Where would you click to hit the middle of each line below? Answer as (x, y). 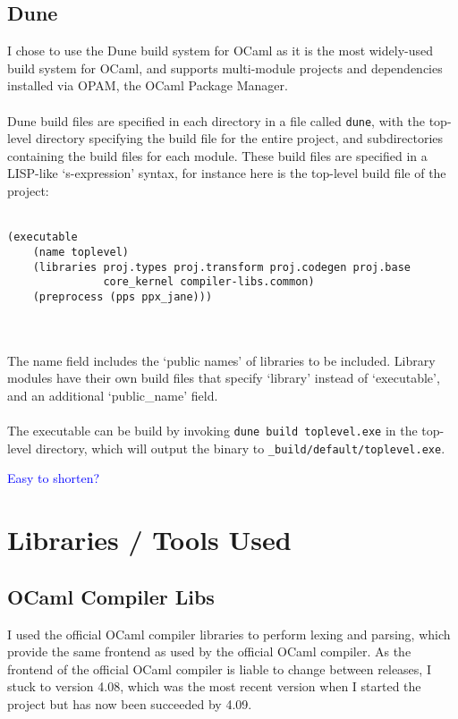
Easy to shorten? (54, 478)
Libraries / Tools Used (149, 540)
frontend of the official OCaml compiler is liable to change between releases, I (219, 668)
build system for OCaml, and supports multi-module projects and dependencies (225, 68)
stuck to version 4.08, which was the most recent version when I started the (214, 686)
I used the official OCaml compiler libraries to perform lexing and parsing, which (229, 634)
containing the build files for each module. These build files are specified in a (217, 155)
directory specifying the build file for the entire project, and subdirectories (239, 138)
